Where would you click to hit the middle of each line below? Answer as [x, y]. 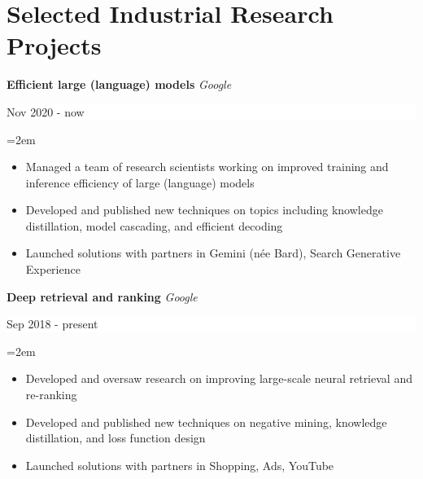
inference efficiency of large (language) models [140, 182]
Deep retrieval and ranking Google [102, 296]
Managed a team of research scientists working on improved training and [207, 167]
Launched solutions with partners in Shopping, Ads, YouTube [180, 465]
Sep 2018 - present [52, 324]
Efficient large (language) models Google [119, 84]
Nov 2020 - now [46, 111]
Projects [54, 45]
